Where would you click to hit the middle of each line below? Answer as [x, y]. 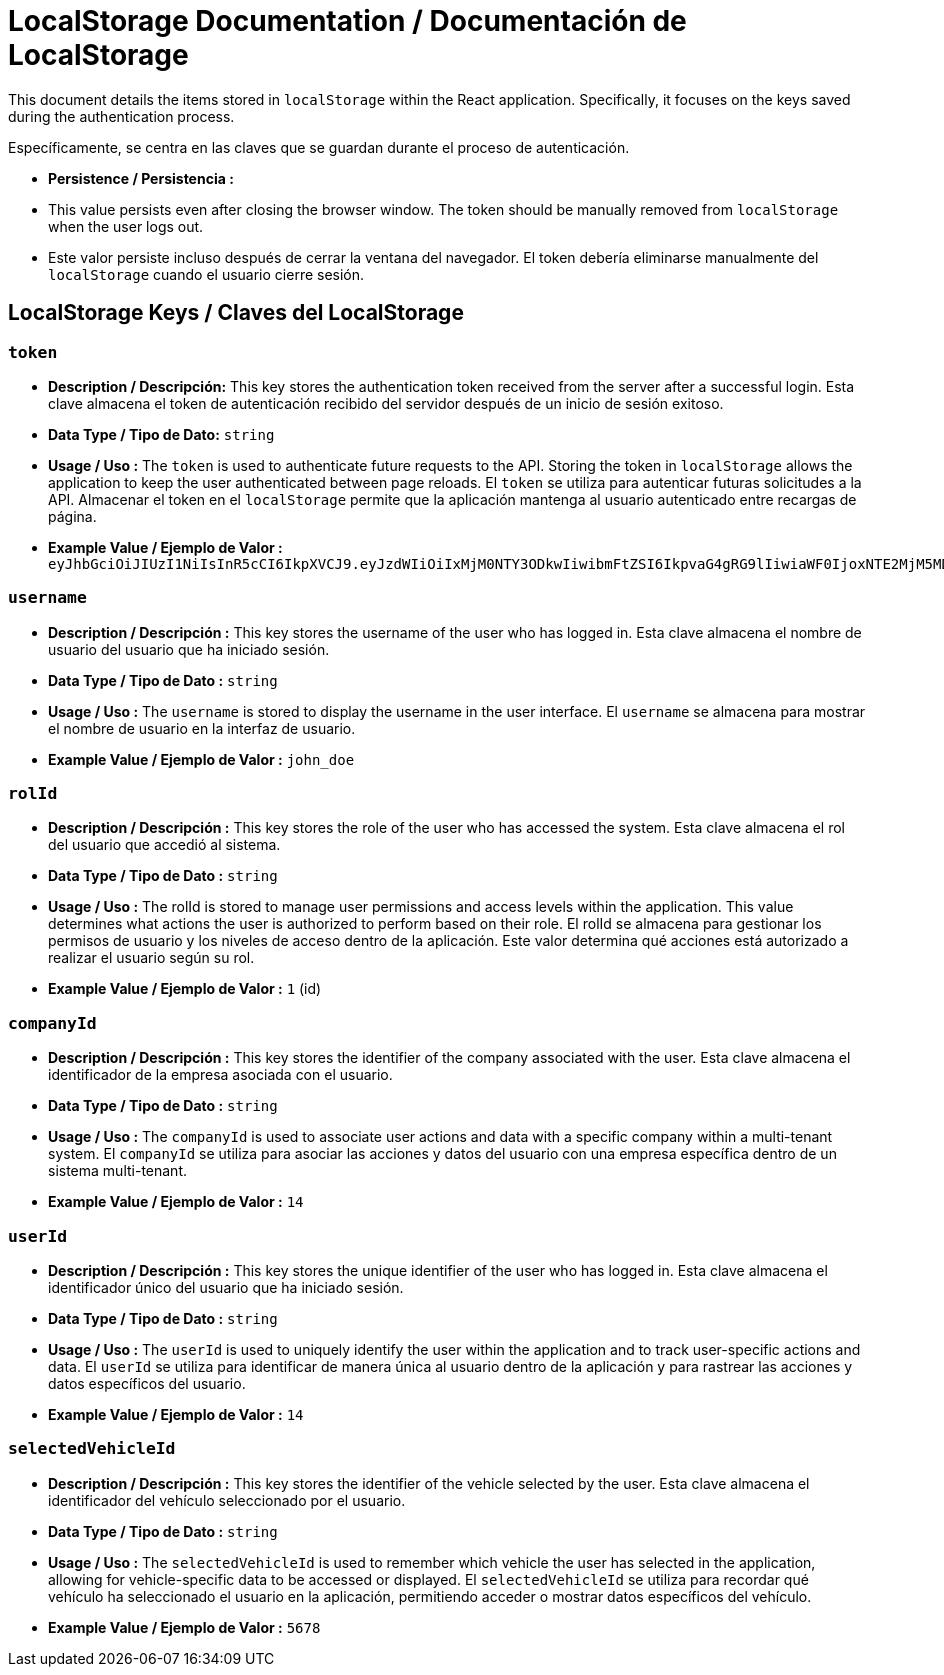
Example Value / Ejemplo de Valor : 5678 [184, 1627]
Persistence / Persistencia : [141, 178]
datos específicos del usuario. [147, 1383]
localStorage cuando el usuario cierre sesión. [206, 274]
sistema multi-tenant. [118, 1171]
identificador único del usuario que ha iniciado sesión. [226, 1287]
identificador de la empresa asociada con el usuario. [220, 1075]
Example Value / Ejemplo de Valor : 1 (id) [185, 989]
